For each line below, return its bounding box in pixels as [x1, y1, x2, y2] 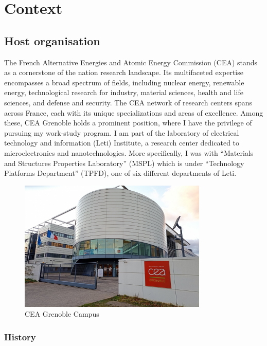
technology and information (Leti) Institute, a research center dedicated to [4, 137, 240, 148]
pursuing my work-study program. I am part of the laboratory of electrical [4, 127, 239, 138]
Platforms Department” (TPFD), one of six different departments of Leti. [4, 168, 237, 178]
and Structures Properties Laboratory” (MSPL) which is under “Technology [4, 157, 244, 168]
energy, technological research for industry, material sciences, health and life [4, 87, 243, 98]
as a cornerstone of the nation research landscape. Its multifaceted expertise [4, 67, 243, 78]
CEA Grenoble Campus [25, 308, 99, 319]
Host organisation [4, 32, 100, 48]
